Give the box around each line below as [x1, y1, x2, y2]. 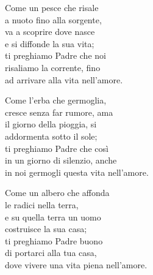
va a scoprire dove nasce [5, 25, 95, 38]
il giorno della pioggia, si [5, 118, 97, 130]
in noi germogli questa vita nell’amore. [5, 165, 149, 178]
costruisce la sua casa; [5, 222, 87, 235]
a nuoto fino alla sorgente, [5, 13, 102, 26]
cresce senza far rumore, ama [5, 105, 113, 118]
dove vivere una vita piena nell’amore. [5, 258, 148, 271]
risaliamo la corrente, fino [5, 61, 101, 73]
